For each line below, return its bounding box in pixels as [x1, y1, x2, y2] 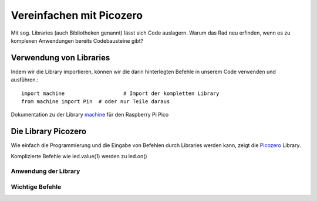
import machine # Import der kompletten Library [21, 90, 220, 97]
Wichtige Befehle [11, 183, 62, 191]
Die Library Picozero [11, 127, 87, 137]
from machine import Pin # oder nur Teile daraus [21, 98, 170, 105]
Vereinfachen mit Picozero [11, 9, 143, 22]
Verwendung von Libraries [11, 53, 110, 63]
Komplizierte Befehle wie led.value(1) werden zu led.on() [11, 152, 147, 159]
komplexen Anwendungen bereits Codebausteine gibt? [11, 37, 144, 44]
